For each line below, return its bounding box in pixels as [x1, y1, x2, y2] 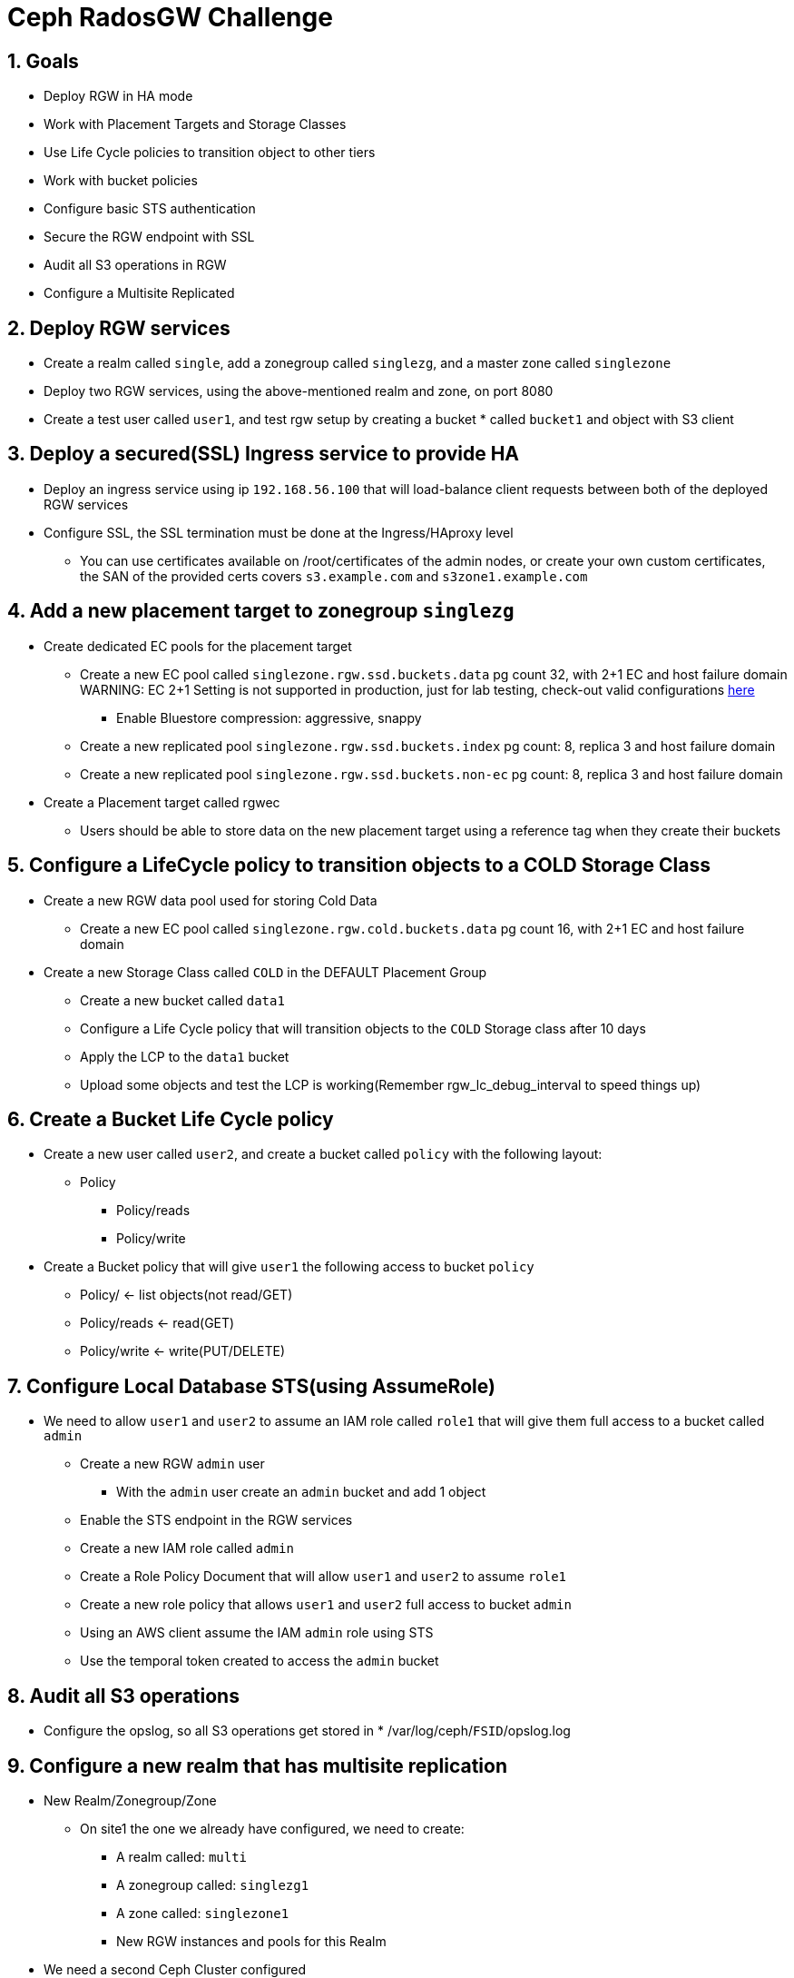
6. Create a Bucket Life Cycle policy [7, 1107, 334, 1131]
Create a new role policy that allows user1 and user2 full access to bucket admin [80, 1597, 572, 1613]
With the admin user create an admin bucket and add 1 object [116, 1484, 486, 1500]
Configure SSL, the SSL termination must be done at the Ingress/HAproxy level [44, 524, 514, 540]
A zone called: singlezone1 [116, 1904, 289, 1921]
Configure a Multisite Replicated [44, 285, 235, 302]
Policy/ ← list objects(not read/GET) [80, 1287, 293, 1303]
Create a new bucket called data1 [80, 992, 285, 1008]
